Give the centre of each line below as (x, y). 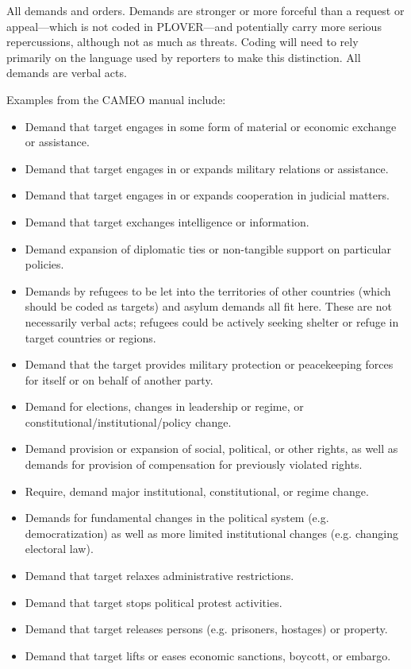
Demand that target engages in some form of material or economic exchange (211, 126)
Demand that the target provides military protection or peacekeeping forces (209, 364)
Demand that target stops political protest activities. (154, 602)
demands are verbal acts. (67, 73)
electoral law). (59, 549)
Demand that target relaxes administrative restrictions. (159, 576)
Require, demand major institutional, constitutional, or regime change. (197, 491)
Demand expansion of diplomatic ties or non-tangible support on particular (208, 248)
